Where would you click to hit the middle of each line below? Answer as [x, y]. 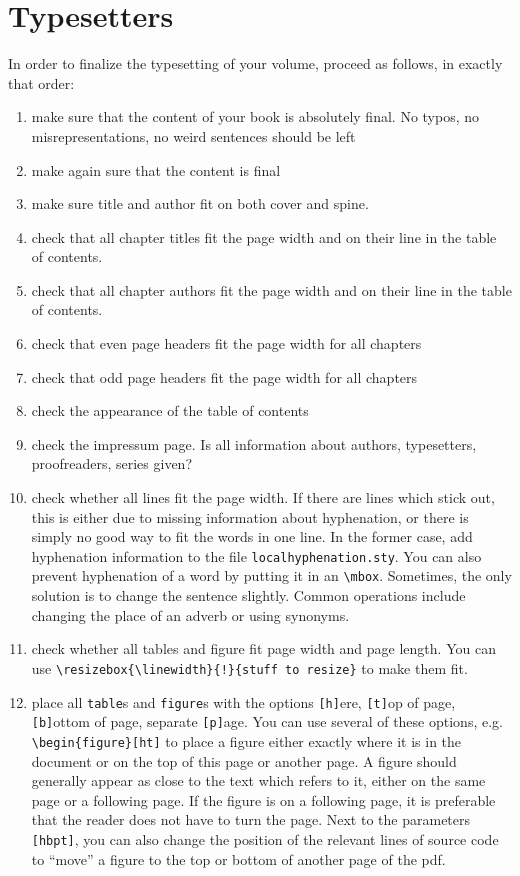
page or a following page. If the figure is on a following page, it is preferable [263, 799]
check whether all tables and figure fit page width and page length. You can [263, 648]
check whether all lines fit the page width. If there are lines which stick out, [263, 497]
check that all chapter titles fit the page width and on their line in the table [264, 236]
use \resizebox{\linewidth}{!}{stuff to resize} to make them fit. [249, 667]
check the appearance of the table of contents [170, 410]
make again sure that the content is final [156, 169]
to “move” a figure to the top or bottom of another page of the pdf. [238, 858]
